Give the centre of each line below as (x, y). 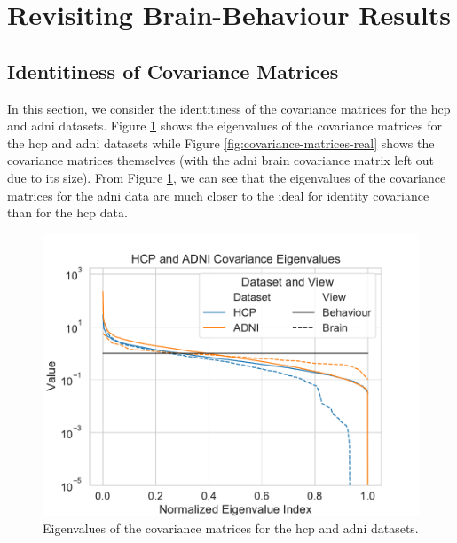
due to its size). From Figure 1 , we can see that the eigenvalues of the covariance (227, 177)
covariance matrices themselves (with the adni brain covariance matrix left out (221, 160)
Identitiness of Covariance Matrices (173, 71)
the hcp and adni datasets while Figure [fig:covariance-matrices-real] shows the (221, 142)
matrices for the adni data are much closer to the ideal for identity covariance (218, 195)
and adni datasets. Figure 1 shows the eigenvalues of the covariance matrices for (225, 126)
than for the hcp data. (67, 212)
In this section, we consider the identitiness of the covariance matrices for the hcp (229, 108)
